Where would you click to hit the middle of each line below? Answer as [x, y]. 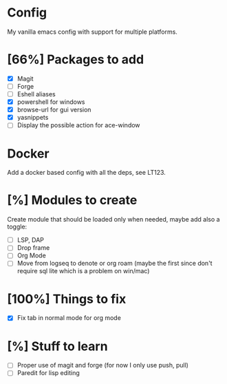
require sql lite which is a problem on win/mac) [83, 271]
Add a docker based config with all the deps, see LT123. [87, 173]
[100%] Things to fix [67, 299]
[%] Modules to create [72, 200]
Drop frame [33, 248]
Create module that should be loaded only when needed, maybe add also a [113, 220]
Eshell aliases [36, 94]
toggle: [17, 227]
